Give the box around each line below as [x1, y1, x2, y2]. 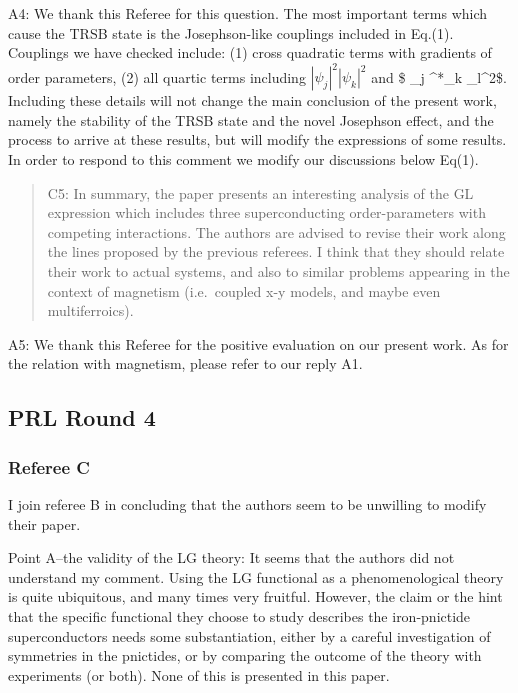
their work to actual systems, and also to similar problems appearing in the [47, 261, 510, 282]
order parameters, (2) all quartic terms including [8, 66, 306, 87]
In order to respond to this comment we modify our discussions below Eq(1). [8, 149, 479, 170]
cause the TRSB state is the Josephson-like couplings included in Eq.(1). [8, 22, 454, 43]
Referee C [8, 454, 90, 479]
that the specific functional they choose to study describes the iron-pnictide [8, 605, 471, 626]
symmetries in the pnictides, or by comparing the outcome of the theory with [8, 645, 482, 666]
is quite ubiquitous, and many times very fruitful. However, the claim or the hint [8, 586, 503, 607]
